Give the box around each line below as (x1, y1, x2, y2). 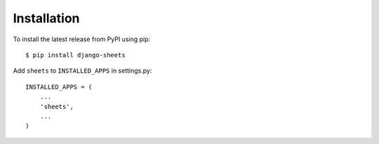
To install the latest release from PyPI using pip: (13, 35, 151, 43)
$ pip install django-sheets (25, 51, 126, 59)
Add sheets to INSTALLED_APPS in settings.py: (13, 66, 152, 75)
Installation (13, 10, 80, 26)
